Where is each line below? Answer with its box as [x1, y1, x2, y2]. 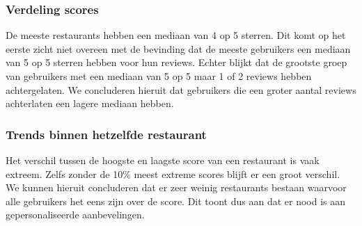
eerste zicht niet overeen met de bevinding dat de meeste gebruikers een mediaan [6, 41, 351, 56]
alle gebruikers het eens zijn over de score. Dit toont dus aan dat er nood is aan [6, 193, 346, 208]
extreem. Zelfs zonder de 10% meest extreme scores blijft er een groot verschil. [6, 166, 340, 181]
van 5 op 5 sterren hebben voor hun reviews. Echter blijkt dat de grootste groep [6, 55, 347, 70]
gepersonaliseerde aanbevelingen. [6, 207, 145, 222]
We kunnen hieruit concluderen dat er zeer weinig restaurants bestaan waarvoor [6, 180, 347, 195]
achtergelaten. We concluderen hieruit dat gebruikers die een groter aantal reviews [6, 82, 356, 97]
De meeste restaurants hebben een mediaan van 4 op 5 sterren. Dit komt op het [6, 28, 346, 42]
